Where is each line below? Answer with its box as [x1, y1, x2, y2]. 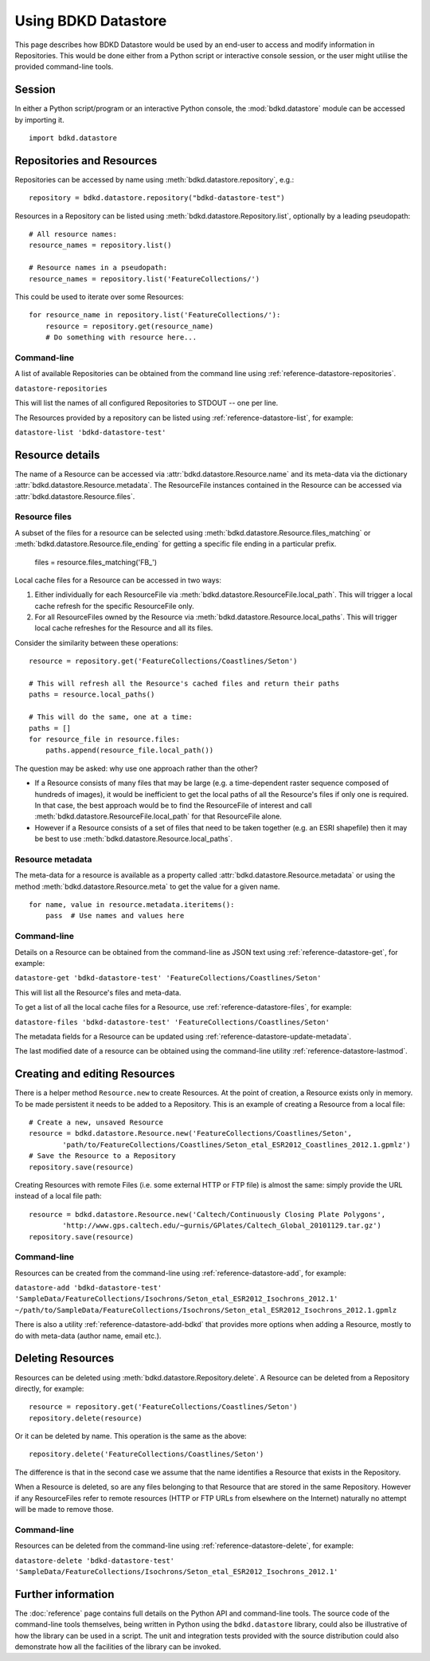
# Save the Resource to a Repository [29, 1152, 177, 1160]
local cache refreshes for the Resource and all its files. [34, 623, 213, 633]
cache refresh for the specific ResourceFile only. [34, 601, 194, 611]
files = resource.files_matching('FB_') [34, 557, 158, 567]
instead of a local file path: [14, 1192, 103, 1201]
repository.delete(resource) [29, 1413, 143, 1423]
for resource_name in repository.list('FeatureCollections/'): [29, 311, 281, 320]
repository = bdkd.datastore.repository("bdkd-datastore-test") [29, 194, 286, 202]
